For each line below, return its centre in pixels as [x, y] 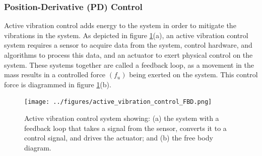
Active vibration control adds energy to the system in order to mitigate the [120, 25]
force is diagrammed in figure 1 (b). [58, 84]
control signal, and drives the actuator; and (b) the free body [119, 138]
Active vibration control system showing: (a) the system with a [122, 118]
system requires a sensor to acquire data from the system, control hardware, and [128, 45]
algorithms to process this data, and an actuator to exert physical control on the [128, 55]
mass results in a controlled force [55, 74]
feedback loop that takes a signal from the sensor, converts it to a [125, 128]
